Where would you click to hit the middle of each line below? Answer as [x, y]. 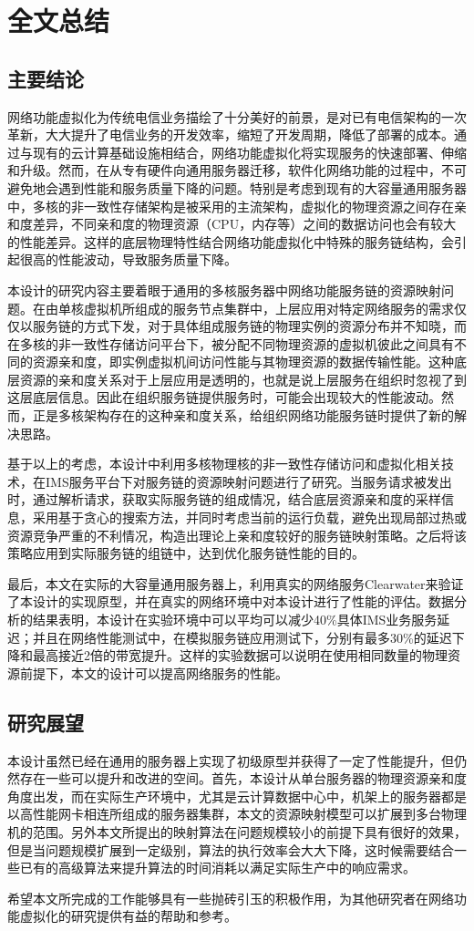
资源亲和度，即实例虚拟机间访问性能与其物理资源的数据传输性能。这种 [243, 362]
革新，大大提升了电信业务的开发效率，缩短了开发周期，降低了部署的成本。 [231, 134]
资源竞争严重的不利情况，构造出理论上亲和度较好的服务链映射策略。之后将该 [237, 535]
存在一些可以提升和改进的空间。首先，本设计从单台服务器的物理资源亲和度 [243, 778]
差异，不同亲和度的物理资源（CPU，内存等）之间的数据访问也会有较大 [244, 224]
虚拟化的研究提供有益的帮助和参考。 [128, 916]
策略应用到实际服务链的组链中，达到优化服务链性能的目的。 [186, 553]
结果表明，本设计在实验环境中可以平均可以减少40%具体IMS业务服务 [235, 620]
